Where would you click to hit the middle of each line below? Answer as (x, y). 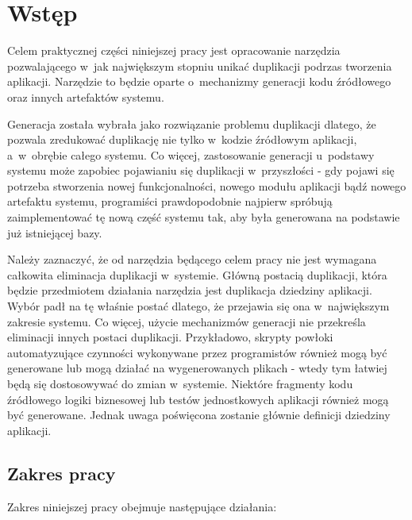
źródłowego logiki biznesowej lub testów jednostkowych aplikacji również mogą (198, 399)
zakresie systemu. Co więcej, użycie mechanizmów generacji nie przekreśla (187, 321)
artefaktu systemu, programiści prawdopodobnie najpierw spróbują (170, 201)
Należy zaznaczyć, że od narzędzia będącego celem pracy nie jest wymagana (192, 259)
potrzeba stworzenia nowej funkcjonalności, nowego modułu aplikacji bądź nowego (207, 185)
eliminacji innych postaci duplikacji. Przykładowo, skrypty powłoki (170, 337)
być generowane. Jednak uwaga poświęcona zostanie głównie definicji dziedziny (199, 415)
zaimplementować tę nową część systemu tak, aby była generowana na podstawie (204, 217)
